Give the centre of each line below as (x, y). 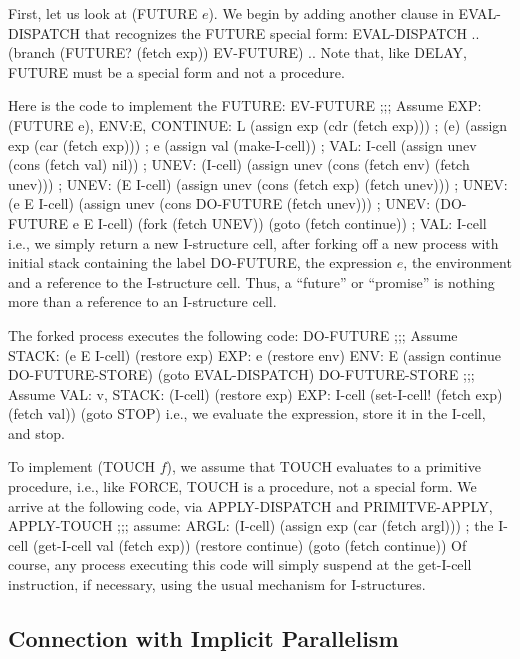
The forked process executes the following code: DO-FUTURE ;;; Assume (233, 334)
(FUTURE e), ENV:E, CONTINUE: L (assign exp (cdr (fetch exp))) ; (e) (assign (258, 124)
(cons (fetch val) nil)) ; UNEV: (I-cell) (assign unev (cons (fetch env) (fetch (239, 164)
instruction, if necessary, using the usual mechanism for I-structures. (217, 584)
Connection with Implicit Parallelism (203, 638)
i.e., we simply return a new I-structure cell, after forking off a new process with (253, 242)
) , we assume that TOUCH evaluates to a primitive (323, 466)
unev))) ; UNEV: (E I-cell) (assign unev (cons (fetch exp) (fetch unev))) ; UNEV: (258, 183)
